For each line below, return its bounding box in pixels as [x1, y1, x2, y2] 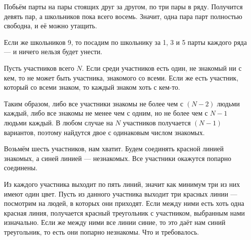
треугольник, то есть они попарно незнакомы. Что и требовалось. [4, 226, 199, 237]
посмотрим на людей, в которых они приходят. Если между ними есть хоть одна [4, 198, 244, 208]
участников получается [123, 117, 191, 127]
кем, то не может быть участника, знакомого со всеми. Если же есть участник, [4, 72, 239, 82]
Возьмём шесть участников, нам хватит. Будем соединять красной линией [4, 143, 224, 154]
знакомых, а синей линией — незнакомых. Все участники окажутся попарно [4, 153, 231, 163]
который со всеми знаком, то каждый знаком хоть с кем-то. [4, 82, 180, 92]
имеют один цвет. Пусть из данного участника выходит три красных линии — [4, 188, 237, 199]
